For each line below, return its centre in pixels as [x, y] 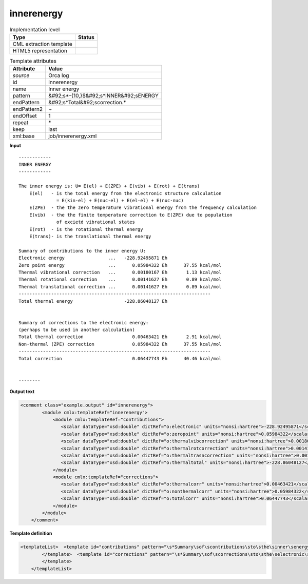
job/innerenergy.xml [73, 136]
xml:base [24, 136]
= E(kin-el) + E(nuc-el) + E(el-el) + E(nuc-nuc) [120, 201]
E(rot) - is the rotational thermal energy [86, 229]
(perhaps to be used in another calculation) [77, 330]
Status [86, 37]
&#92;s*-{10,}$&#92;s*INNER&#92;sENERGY [104, 96]
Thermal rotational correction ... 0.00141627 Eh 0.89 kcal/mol [120, 279]
